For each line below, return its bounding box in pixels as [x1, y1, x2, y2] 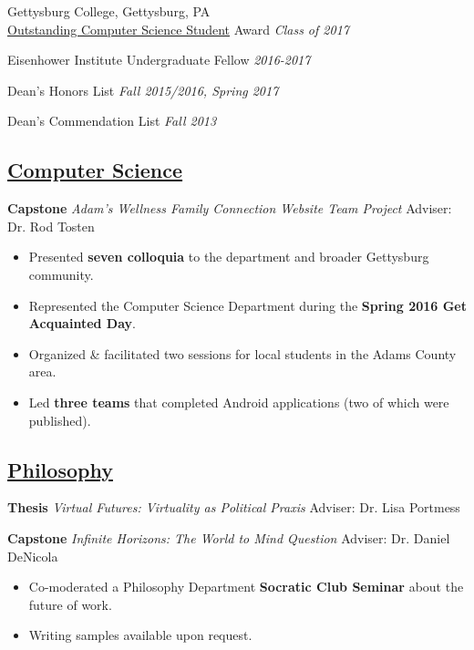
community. [28, 264, 94, 284]
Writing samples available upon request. [28, 625, 252, 645]
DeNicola [7, 546, 58, 565]
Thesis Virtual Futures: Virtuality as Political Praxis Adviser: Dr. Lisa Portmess [7, 498, 460, 517]
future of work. [28, 594, 112, 614]
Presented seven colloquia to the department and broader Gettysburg [28, 247, 429, 266]
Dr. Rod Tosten [7, 216, 95, 235]
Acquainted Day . [28, 314, 136, 333]
